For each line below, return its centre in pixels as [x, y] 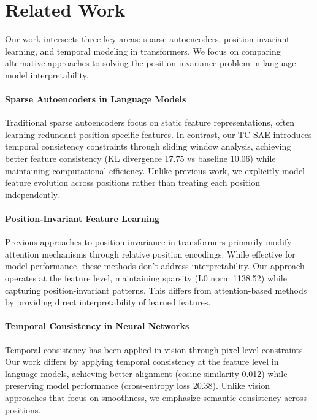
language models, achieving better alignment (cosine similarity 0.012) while [146, 373]
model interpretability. [47, 74]
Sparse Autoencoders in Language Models [96, 99]
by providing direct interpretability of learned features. [108, 302]
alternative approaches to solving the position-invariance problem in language [151, 63]
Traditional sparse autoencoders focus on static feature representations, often [150, 122]
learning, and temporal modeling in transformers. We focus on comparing [143, 51]
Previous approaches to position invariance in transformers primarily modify [148, 242]
